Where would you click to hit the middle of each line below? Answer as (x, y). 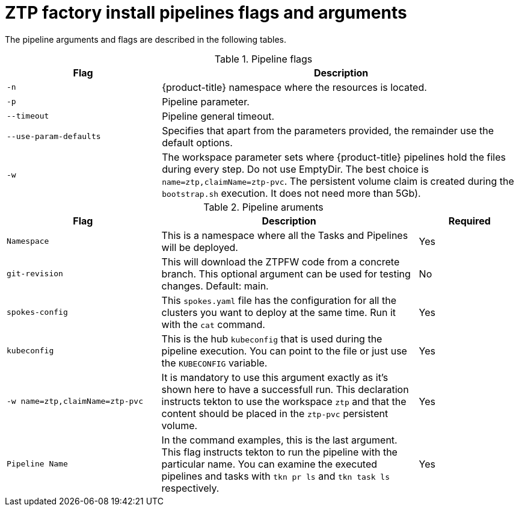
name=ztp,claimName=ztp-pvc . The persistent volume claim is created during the (338, 181)
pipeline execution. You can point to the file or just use (284, 351)
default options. (197, 142)
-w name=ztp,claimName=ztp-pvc (75, 401)
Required (469, 221)
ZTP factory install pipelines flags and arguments (206, 13)
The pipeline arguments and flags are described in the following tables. (146, 39)
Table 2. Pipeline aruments (263, 207)
